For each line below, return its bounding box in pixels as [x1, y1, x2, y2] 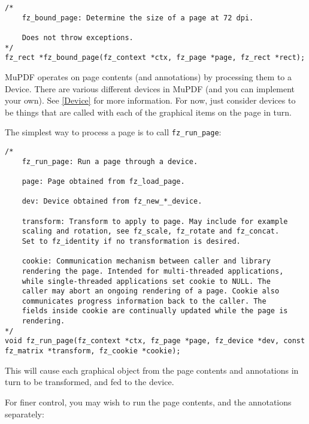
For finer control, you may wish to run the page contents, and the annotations [5, 395, 292, 408]
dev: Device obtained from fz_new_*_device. [22, 197, 202, 206]
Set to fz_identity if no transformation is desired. [22, 237, 241, 246]
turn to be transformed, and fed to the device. [5, 375, 174, 388]
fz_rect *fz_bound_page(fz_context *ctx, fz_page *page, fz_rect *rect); [5, 53, 305, 62]
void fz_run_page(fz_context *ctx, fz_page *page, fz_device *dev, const [5, 337, 305, 346]
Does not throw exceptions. [22, 33, 134, 42]
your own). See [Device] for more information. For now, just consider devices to [5, 94, 296, 107]
